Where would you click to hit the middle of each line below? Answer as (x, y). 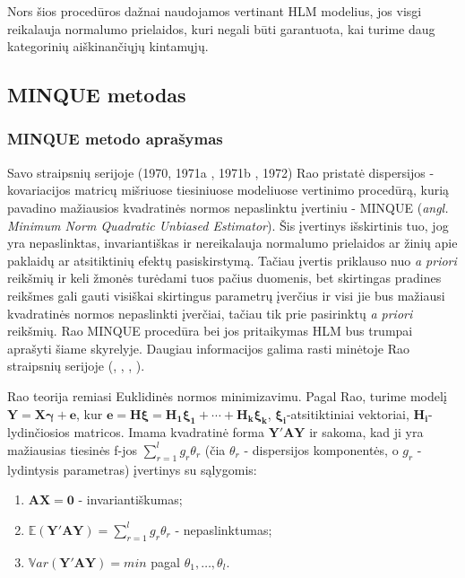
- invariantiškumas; (130, 499)
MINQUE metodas (97, 95)
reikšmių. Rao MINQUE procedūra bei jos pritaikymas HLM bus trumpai (210, 331)
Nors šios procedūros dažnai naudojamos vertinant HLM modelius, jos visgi (215, 11)
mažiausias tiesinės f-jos (73, 449)
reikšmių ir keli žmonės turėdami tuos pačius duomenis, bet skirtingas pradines (224, 278)
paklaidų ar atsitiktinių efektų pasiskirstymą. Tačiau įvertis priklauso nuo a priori (232, 260)
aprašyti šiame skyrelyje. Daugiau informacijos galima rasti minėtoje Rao (208, 348)
